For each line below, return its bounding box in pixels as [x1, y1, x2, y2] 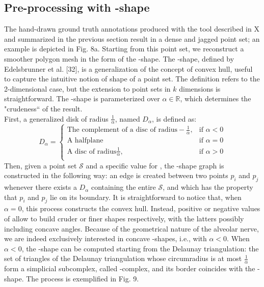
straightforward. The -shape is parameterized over [4, 93, 160, 104]
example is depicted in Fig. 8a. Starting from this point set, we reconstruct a [4, 43, 244, 54]
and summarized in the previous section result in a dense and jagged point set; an [4, 33, 260, 44]
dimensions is [179, 83, 221, 94]
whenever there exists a [4, 182, 77, 192]
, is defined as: [152, 113, 197, 124]
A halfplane [67, 137, 103, 145]
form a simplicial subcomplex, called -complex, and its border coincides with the [4, 263, 255, 274]
